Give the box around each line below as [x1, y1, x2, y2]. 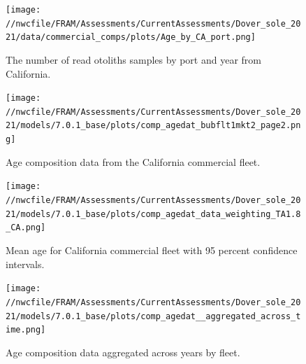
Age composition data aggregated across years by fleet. [6, 344, 240, 359]
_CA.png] [6, 223, 46, 233]
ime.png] [6, 325, 46, 335]
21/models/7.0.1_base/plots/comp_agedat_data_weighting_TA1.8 [6, 209, 301, 219]
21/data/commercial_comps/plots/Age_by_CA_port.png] [6, 32, 256, 43]
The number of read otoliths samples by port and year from [6, 52, 261, 66]
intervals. [6, 256, 45, 271]
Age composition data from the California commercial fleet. [6, 154, 261, 169]
